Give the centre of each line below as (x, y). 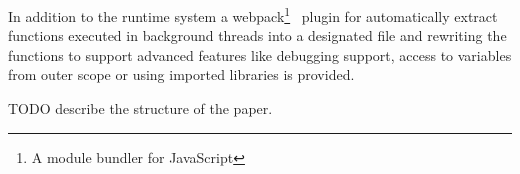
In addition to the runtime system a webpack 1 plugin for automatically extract (253, 14)
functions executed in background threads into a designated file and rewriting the (257, 35)
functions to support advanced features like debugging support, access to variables (260, 54)
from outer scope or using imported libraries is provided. (181, 74)
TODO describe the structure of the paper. (140, 108)
